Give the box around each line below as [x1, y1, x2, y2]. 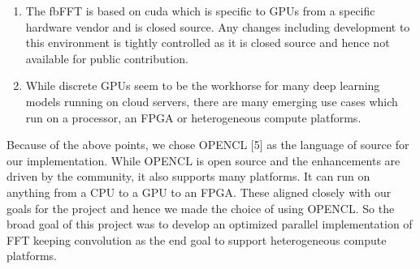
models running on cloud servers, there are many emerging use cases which [25, 92, 398, 109]
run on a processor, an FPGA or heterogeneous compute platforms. [25, 109, 362, 126]
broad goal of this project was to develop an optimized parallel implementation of [6, 216, 413, 233]
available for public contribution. [25, 49, 188, 66]
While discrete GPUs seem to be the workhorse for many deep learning [25, 77, 380, 94]
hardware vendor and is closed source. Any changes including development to [25, 18, 410, 35]
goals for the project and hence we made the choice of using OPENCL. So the [6, 199, 395, 216]
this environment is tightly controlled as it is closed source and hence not [25, 34, 390, 51]
